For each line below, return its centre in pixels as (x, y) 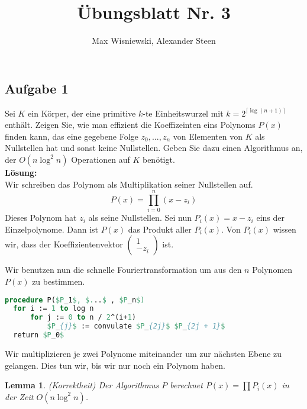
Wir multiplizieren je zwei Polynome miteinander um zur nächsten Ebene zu (143, 353)
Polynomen (272, 270)
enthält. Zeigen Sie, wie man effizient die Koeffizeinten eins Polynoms (130, 125)
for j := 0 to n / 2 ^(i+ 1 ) (83, 318)
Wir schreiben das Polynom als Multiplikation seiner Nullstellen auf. (129, 184)
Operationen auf (101, 159)
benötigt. (159, 159)
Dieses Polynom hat (41, 218)
